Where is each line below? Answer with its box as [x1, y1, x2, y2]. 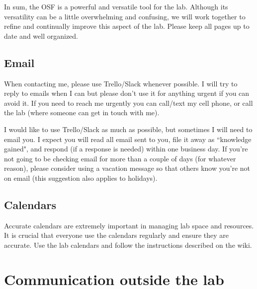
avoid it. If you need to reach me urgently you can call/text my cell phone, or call [4, 97, 253, 108]
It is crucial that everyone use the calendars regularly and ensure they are [4, 230, 229, 240]
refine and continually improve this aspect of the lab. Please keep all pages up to [4, 21, 250, 31]
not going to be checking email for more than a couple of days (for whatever [4, 153, 236, 163]
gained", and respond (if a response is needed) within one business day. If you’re [4, 144, 248, 154]
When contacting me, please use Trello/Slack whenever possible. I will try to [4, 78, 238, 88]
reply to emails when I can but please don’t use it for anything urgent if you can [4, 88, 250, 98]
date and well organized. [4, 30, 78, 41]
